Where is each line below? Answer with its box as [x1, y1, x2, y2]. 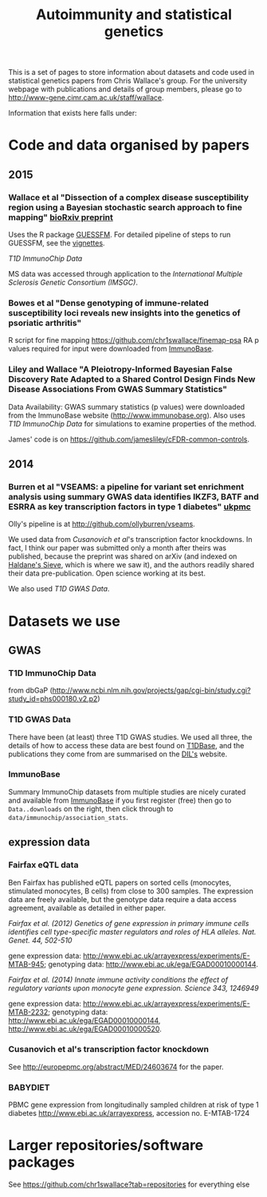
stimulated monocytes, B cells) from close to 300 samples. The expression [8, 886, 253, 896]
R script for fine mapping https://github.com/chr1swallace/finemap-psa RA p [8, 336, 259, 345]
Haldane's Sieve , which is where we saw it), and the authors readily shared [8, 560, 255, 570]
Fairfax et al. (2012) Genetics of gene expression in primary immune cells [8, 918, 249, 928]
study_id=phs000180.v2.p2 [8, 694, 98, 704]
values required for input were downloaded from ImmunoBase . [8, 344, 214, 354]
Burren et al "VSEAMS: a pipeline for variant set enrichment [8, 481, 245, 492]
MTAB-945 [8, 959, 45, 969]
